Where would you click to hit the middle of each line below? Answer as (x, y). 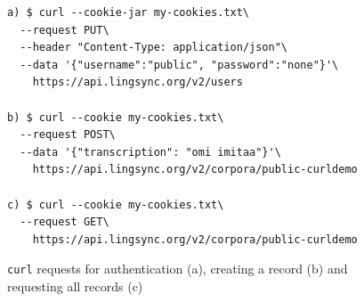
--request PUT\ (65, 30)
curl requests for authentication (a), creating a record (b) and (178, 269)
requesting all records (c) (75, 286)
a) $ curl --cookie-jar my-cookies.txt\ (129, 12)
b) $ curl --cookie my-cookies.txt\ (116, 117)
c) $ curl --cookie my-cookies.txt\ (116, 204)
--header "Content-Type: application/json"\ (154, 48)
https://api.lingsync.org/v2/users (138, 82)
